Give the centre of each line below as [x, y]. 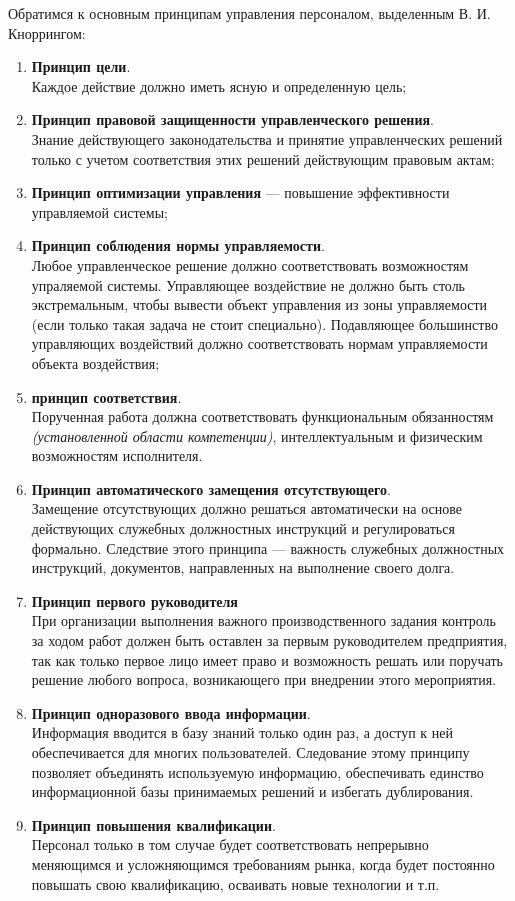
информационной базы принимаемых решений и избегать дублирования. [252, 791]
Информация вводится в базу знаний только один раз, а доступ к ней [242, 732]
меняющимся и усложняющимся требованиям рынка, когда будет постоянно [263, 863]
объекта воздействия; [95, 362]
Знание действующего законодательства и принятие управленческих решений [267, 138]
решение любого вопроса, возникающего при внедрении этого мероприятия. [264, 679]
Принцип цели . [81, 66]
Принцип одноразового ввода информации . [171, 712]
